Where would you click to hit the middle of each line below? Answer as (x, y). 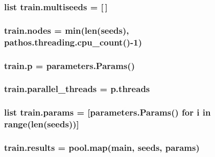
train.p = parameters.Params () (69, 65)
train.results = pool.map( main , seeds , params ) (102, 147)
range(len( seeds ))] (42, 124)
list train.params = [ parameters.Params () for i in (108, 112)
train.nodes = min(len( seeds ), (67, 30)
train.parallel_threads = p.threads (77, 89)
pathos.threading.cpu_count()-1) (73, 42)
